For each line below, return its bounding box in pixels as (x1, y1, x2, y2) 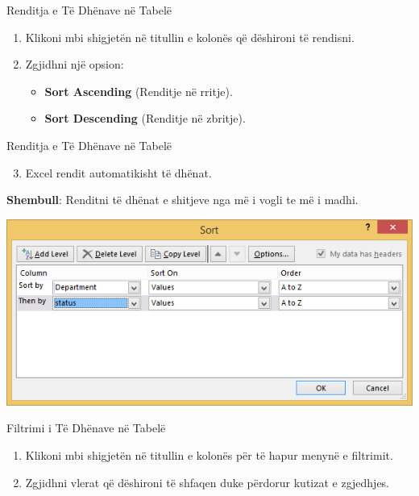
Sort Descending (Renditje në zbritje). (44, 110, 246, 127)
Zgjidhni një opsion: (25, 56, 124, 73)
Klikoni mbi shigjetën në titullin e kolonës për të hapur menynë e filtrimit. (25, 446, 393, 463)
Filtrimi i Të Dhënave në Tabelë (6, 419, 166, 436)
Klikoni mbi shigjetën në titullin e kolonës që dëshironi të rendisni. (25, 28, 355, 45)
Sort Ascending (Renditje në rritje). (44, 82, 233, 99)
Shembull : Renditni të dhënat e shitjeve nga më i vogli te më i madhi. (6, 191, 359, 208)
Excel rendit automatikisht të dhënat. (25, 164, 212, 181)
